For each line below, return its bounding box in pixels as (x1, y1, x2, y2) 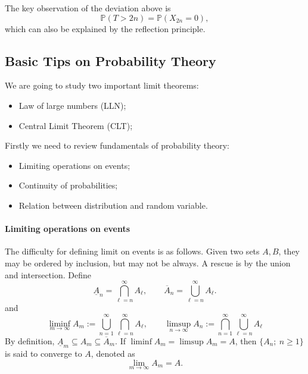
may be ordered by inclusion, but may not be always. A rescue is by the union (5, 256, 291, 269)
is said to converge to (5, 347, 82, 359)
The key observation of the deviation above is (5, 2, 171, 14)
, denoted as (91, 347, 135, 359)
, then (235, 334, 257, 347)
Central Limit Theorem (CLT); (18, 119, 133, 131)
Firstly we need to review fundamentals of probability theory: (5, 139, 229, 152)
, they (278, 245, 300, 257)
